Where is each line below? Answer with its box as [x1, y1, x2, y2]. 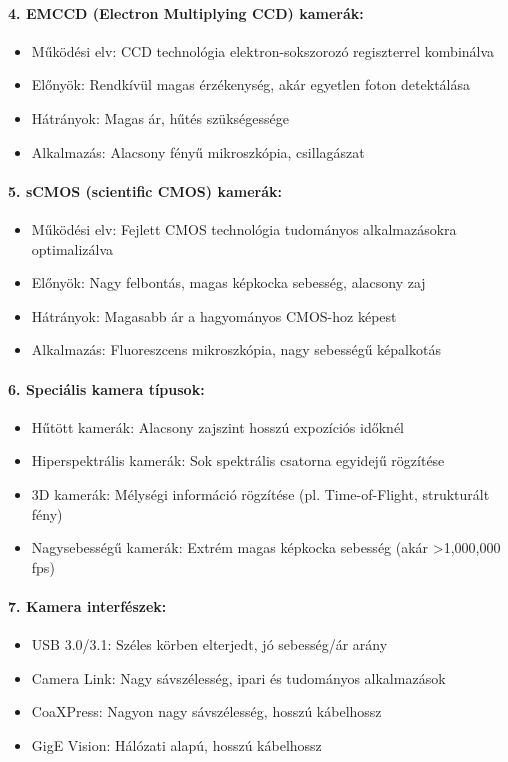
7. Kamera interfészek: [8, 595, 167, 616]
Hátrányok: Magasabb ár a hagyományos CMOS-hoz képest [31, 305, 397, 326]
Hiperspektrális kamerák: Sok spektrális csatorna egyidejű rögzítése [31, 450, 445, 471]
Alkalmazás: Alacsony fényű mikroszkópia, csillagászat [31, 141, 365, 162]
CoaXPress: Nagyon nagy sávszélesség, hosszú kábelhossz [31, 701, 382, 722]
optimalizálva [31, 238, 114, 259]
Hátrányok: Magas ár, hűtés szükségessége [31, 107, 289, 128]
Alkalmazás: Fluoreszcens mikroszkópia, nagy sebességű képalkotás [31, 339, 441, 360]
